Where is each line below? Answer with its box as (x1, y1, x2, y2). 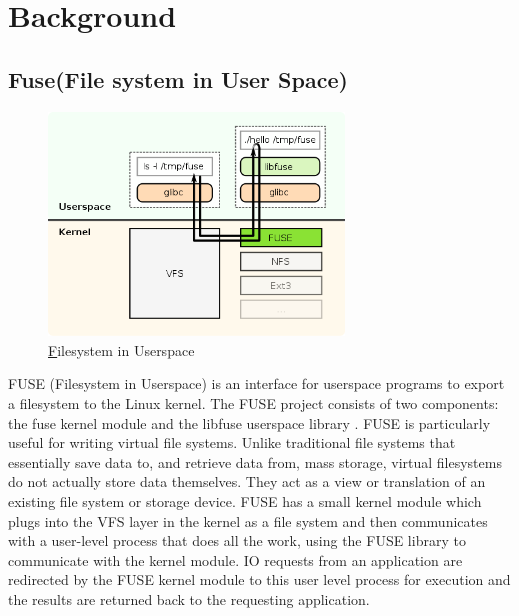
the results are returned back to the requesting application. (8, 589, 370, 609)
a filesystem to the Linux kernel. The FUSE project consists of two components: (8, 393, 499, 414)
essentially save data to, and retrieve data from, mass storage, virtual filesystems (8, 451, 502, 472)
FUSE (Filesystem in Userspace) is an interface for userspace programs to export (8, 373, 505, 394)
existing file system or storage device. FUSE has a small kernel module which (8, 491, 482, 512)
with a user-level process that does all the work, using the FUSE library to (8, 530, 466, 551)
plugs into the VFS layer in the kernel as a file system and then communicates (8, 510, 488, 531)
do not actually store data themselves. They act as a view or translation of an (8, 471, 486, 492)
